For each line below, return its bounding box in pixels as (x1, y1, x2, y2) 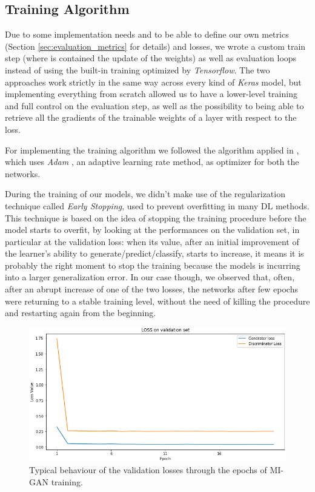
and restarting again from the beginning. (5, 306, 156, 319)
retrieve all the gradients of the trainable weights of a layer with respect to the (5, 111, 297, 124)
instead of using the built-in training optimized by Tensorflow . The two (5, 63, 270, 76)
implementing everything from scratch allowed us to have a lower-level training (5, 87, 297, 100)
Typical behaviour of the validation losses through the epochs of (29, 463, 267, 476)
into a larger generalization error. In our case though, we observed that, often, (5, 271, 295, 283)
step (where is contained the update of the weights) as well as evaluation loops (5, 52, 297, 64)
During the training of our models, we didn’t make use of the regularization (5, 187, 285, 200)
